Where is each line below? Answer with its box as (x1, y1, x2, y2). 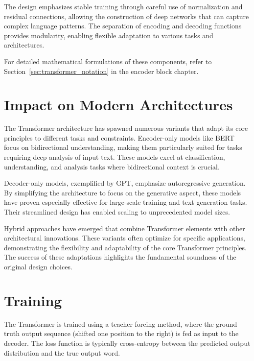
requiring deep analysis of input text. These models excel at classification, (4, 152, 225, 162)
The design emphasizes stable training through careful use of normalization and (4, 1, 243, 11)
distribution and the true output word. (4, 347, 120, 358)
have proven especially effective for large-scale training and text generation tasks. (4, 197, 247, 207)
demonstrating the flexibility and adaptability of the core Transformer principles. (4, 242, 247, 252)
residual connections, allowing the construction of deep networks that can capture (4, 11, 249, 21)
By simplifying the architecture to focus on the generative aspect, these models (4, 187, 241, 197)
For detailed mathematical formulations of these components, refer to (4, 56, 212, 66)
